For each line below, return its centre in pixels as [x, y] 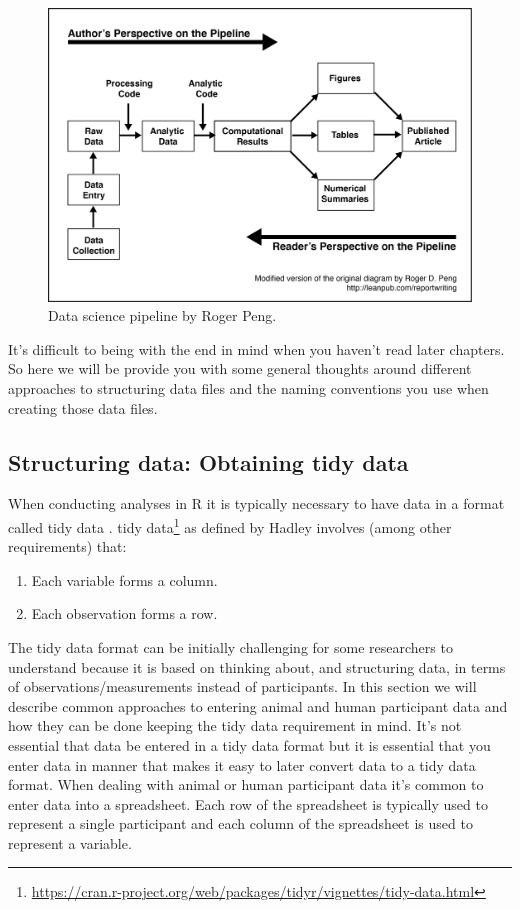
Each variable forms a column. [124, 579]
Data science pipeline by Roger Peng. [162, 315]
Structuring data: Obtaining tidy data [208, 461]
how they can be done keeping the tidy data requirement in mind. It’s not [235, 725]
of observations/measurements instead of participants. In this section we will [242, 686]
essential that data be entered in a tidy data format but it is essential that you [249, 744]
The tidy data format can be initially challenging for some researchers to [230, 646]
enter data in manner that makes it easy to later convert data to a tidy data [242, 764]
